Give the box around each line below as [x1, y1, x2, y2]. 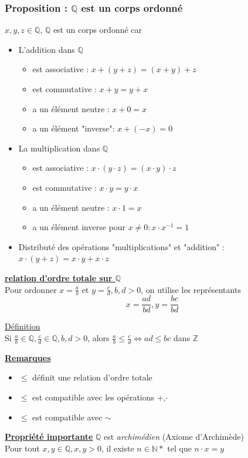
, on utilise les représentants [141, 283, 241, 295]
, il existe [101, 442, 134, 454]
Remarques [5, 351, 51, 363]
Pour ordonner [5, 283, 57, 295]
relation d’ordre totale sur [5, 271, 113, 284]
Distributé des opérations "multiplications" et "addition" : [18, 240, 225, 252]
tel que [167, 442, 192, 454]
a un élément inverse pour [32, 221, 126, 233]
